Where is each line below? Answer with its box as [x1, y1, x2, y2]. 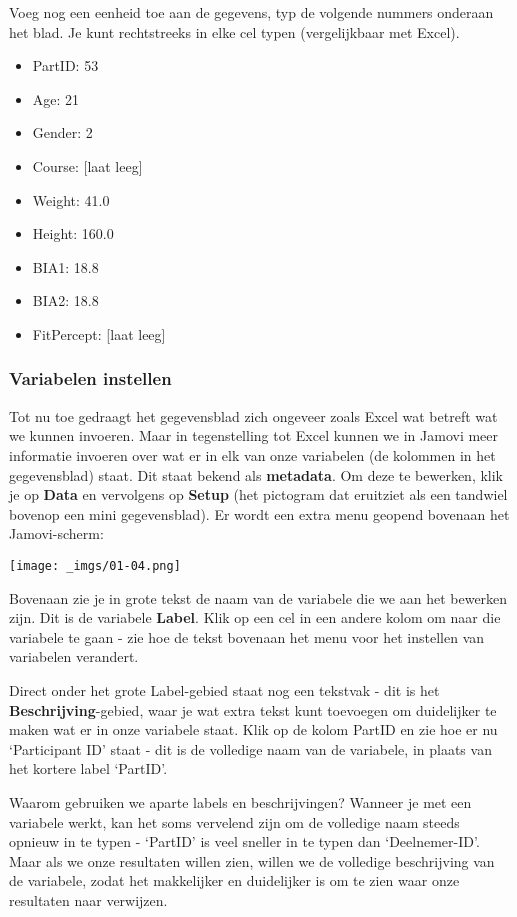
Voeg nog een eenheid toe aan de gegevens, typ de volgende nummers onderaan [9, 2, 494, 22]
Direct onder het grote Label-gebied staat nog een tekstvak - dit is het [9, 679, 440, 700]
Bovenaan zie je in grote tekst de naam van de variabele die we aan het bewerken [9, 587, 508, 608]
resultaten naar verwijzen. [9, 889, 168, 910]
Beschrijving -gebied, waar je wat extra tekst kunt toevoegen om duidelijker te [9, 699, 497, 720]
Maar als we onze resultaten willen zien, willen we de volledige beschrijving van [9, 850, 495, 871]
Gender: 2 [32, 122, 93, 143]
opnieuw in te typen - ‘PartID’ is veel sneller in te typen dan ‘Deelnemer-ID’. [9, 831, 480, 852]
